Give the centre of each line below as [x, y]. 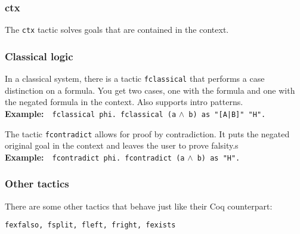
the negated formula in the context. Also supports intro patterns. [124, 102]
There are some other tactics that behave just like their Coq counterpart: [139, 206]
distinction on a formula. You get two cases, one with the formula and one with [150, 90]
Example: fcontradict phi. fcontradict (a [95, 157]
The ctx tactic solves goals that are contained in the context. [117, 30]
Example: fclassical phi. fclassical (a [91, 113]
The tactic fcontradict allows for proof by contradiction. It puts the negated [147, 133]
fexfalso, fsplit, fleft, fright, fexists [90, 225]
